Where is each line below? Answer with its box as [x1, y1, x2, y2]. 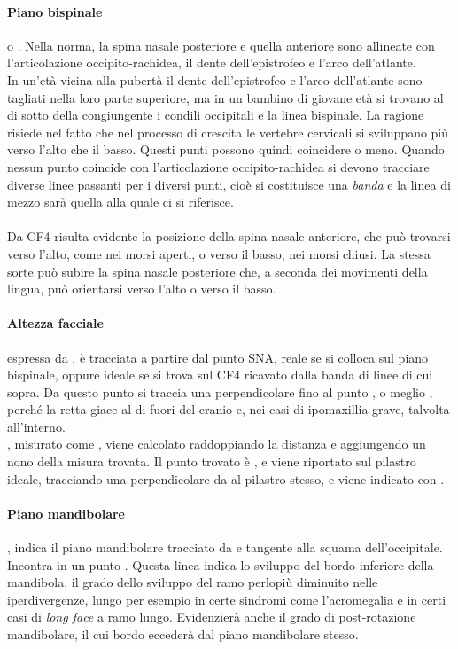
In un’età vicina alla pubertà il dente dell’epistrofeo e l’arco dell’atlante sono [7, 70, 423, 89]
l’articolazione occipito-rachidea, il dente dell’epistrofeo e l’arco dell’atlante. [7, 53, 416, 72]
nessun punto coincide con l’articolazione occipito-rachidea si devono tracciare [7, 157, 430, 176]
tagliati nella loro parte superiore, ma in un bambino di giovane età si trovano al [7, 88, 444, 106]
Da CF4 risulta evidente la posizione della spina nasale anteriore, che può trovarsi [7, 227, 451, 246]
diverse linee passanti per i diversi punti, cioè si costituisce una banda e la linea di [7, 175, 451, 193]
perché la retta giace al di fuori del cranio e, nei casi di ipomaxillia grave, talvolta [7, 400, 450, 418]
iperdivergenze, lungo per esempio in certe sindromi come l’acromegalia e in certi [7, 590, 446, 608]
